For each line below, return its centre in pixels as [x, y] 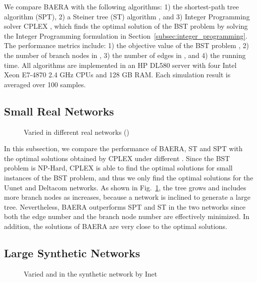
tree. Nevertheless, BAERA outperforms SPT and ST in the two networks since [125, 206]
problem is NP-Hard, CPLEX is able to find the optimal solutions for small [118, 168]
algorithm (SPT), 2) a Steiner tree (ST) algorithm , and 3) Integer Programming [127, 16]
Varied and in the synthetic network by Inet [91, 273]
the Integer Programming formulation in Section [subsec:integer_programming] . [126, 35]
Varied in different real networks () [77, 132]
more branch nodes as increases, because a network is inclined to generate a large [127, 197]
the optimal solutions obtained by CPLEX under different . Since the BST [117, 158]
